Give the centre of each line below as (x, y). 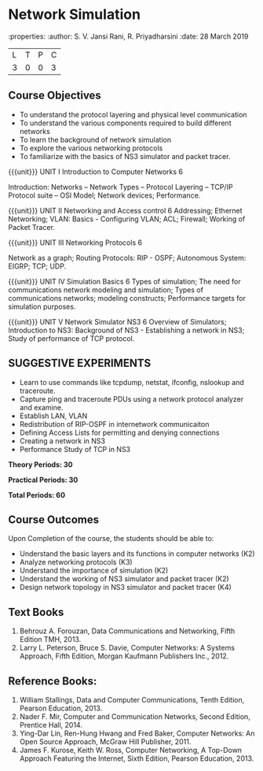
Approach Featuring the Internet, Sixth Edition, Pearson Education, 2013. (137, 758)
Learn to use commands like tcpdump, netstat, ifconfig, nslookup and (132, 382)
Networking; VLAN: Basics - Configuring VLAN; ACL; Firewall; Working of (127, 219)
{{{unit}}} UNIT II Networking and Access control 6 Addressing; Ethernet (125, 210)
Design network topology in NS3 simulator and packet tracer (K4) (125, 588)
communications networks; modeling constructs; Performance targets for (127, 298)
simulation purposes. (42, 306)
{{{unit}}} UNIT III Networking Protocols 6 (75, 243)
